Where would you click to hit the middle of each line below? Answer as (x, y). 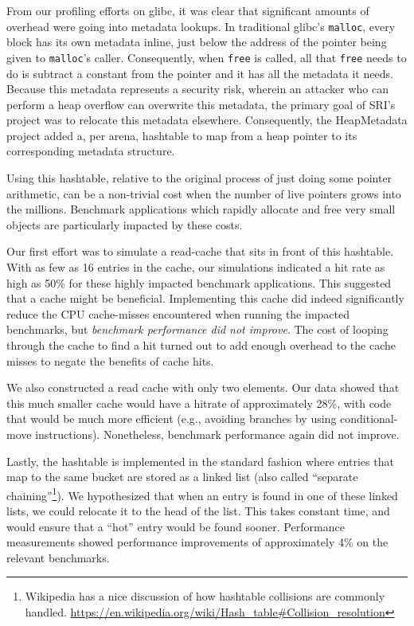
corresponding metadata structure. (91, 151)
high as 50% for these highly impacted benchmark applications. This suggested (199, 282)
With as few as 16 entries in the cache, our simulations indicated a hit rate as (196, 267)
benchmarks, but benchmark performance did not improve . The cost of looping (197, 329)
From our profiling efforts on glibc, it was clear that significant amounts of (188, 10)
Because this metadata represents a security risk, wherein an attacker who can (197, 89)
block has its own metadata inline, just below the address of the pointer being (197, 42)
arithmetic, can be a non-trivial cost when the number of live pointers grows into (204, 193)
